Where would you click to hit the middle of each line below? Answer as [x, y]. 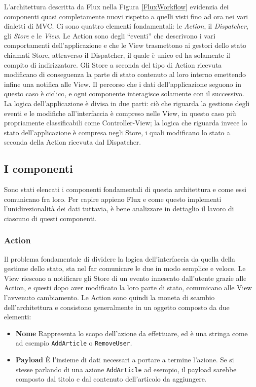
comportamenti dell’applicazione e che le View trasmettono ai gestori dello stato [125, 45]
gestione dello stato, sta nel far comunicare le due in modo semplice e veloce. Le [125, 268]
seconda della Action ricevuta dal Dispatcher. [73, 142]
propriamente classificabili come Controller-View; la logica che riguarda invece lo [126, 123]
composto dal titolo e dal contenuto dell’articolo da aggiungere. [111, 379]
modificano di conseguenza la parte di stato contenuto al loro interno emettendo [125, 74]
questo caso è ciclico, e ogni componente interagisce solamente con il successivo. [124, 94]
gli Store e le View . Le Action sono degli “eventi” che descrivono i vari [110, 35]
